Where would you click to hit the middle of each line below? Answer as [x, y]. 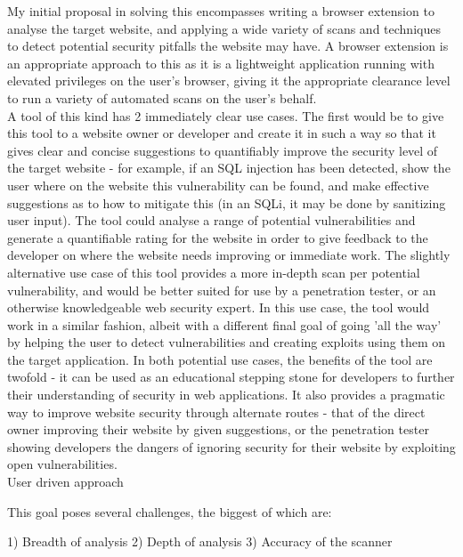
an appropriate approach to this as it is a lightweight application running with [221, 63]
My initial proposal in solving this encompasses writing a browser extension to [221, 11]
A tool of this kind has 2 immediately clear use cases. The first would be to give [226, 115]
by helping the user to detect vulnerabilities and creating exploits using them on [226, 342]
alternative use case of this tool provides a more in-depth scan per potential [214, 272]
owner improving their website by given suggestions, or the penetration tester [218, 429]
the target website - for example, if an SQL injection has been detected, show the [229, 168]
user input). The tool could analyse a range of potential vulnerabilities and [211, 220]
